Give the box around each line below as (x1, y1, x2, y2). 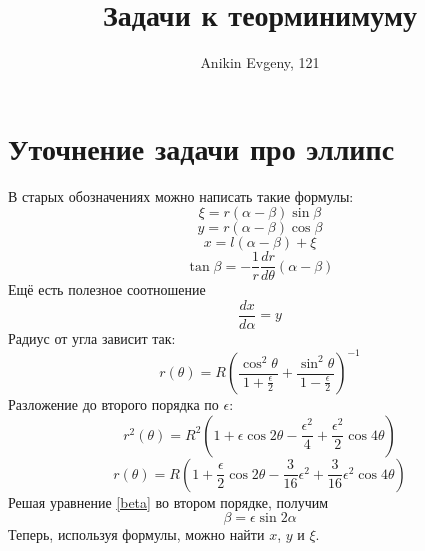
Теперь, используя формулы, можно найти (8, 524, 265, 545)
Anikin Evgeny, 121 (200, 52, 320, 73)
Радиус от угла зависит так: (8, 327, 176, 348)
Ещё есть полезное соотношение (8, 279, 206, 300)
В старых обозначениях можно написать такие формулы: (8, 185, 354, 206)
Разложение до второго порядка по (8, 394, 219, 415)
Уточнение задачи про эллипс (8, 127, 395, 168)
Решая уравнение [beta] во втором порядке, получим (8, 491, 329, 512)
